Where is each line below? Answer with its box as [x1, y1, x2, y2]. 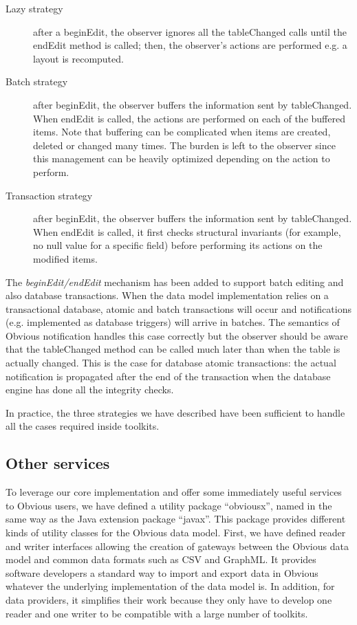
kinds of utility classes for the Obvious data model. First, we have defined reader [6, 525, 346, 540]
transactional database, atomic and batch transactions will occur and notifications [6, 301, 351, 316]
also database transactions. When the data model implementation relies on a [6, 288, 329, 303]
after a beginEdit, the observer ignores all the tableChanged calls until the [33, 24, 347, 39]
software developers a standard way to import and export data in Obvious [6, 565, 318, 580]
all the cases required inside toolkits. [6, 419, 160, 433]
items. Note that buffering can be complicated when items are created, [33, 124, 331, 139]
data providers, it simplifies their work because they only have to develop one [6, 592, 332, 606]
